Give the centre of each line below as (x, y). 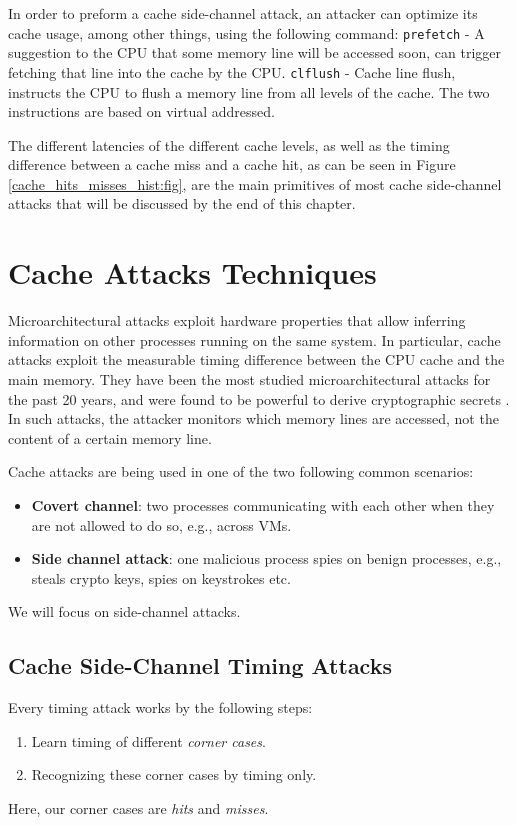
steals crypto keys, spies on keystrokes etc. (161, 577)
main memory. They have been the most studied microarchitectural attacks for (249, 378)
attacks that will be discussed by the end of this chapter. (182, 203)
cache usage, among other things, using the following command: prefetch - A (246, 32)
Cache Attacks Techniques (192, 272)
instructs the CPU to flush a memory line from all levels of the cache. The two (249, 91)
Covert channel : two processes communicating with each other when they (263, 504)
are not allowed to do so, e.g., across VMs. (161, 524)
